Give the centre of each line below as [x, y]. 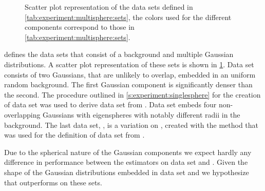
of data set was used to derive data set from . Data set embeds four [110, 104]
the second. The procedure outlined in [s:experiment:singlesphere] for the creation [132, 94]
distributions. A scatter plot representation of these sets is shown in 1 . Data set [129, 64]
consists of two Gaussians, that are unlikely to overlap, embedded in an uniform [130, 74]
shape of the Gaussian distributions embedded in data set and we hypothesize [127, 172]
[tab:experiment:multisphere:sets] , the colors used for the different [128, 17]
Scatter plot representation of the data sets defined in [109, 7]
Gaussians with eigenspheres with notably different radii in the [141, 114]
